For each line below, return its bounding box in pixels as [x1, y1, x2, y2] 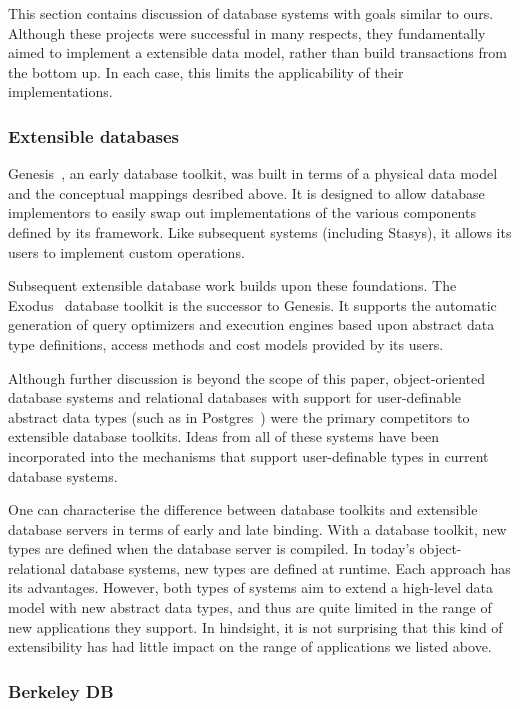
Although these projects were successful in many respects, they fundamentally [8, 22, 486, 43]
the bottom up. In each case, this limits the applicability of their [8, 61, 404, 82]
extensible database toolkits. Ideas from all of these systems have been [8, 426, 440, 447]
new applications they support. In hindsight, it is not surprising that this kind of [8, 616, 503, 637]
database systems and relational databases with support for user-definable [8, 387, 462, 408]
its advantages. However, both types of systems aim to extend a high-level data [8, 577, 494, 598]
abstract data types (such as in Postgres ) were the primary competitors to [8, 406, 470, 427]
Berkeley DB [8, 678, 114, 703]
